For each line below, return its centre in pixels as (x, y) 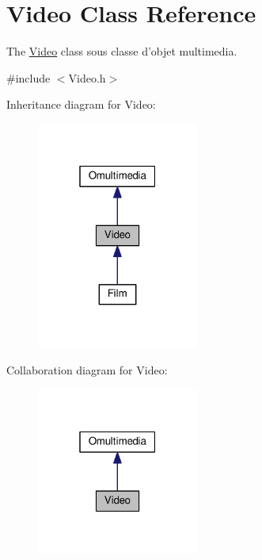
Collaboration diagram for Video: (87, 369)
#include (28, 77)
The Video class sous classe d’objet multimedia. (122, 51)
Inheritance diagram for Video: (81, 104)
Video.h (87, 77)
